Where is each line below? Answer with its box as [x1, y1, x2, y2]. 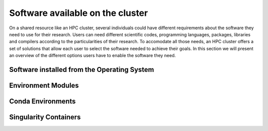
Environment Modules [9, 81, 79, 89]
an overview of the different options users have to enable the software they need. [9, 53, 176, 59]
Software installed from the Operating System [9, 65, 154, 74]
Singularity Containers [9, 113, 81, 121]
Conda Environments [9, 97, 76, 105]
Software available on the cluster [9, 7, 148, 18]
